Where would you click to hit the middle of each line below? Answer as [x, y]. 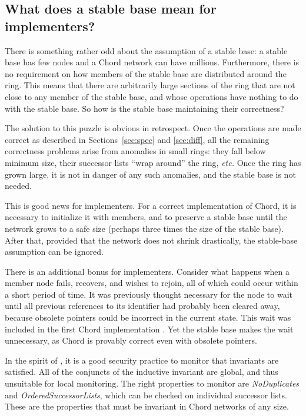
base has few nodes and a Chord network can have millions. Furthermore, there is [152, 62]
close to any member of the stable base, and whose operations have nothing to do [152, 96]
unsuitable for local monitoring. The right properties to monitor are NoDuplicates [152, 383]
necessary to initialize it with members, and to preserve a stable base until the [146, 217]
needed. [18, 186]
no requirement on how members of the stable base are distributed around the [146, 73]
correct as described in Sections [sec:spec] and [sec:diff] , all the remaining [137, 139]
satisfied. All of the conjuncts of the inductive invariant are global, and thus [142, 372]
